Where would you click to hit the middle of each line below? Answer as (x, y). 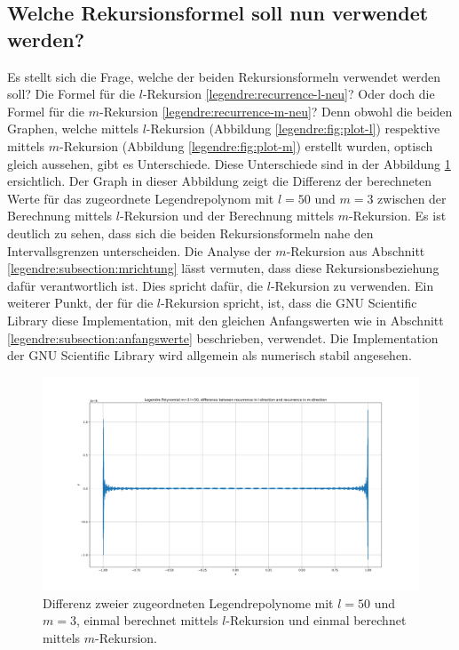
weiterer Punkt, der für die (80, 303)
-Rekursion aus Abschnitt (356, 250)
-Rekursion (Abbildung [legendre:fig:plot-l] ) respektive (293, 128)
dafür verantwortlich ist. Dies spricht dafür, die (135, 285)
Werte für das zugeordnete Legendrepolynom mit (141, 198)
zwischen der (412, 198)
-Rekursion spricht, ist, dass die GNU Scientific (289, 303)
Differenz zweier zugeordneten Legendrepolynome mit (188, 602)
